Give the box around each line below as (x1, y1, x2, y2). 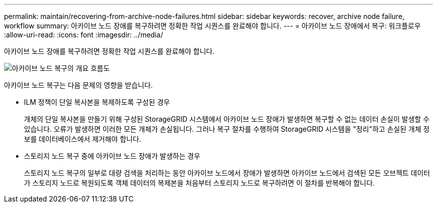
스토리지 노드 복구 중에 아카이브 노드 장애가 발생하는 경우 (24, 152, 201, 160)
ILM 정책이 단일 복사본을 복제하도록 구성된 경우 (24, 98, 170, 106)
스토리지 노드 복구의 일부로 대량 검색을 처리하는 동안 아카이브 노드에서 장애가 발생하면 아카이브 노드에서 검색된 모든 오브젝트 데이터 (24, 169, 430, 177)
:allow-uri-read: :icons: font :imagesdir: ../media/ (4, 30, 163, 39)
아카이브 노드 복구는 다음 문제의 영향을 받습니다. (4, 81, 153, 89)
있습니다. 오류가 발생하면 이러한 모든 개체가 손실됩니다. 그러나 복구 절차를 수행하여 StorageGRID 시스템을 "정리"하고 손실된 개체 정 (24, 125, 430, 133)
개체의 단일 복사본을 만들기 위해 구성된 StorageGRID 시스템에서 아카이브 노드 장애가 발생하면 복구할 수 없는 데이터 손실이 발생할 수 (24, 115, 430, 123)
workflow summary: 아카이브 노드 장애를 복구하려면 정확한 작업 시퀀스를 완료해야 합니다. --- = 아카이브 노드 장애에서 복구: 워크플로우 (4, 21, 421, 30)
